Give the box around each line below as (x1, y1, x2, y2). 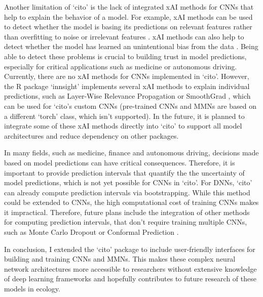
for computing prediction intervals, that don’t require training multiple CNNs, (4, 217, 247, 227)
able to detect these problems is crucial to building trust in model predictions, (4, 51, 247, 61)
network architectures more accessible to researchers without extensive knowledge (4, 263, 257, 274)
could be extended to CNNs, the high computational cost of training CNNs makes (4, 197, 259, 207)
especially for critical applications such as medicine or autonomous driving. (4, 61, 237, 71)
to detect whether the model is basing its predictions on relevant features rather (4, 21, 252, 32)
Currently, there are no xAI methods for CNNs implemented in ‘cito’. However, (4, 71, 249, 81)
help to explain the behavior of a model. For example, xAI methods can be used (4, 11, 253, 22)
